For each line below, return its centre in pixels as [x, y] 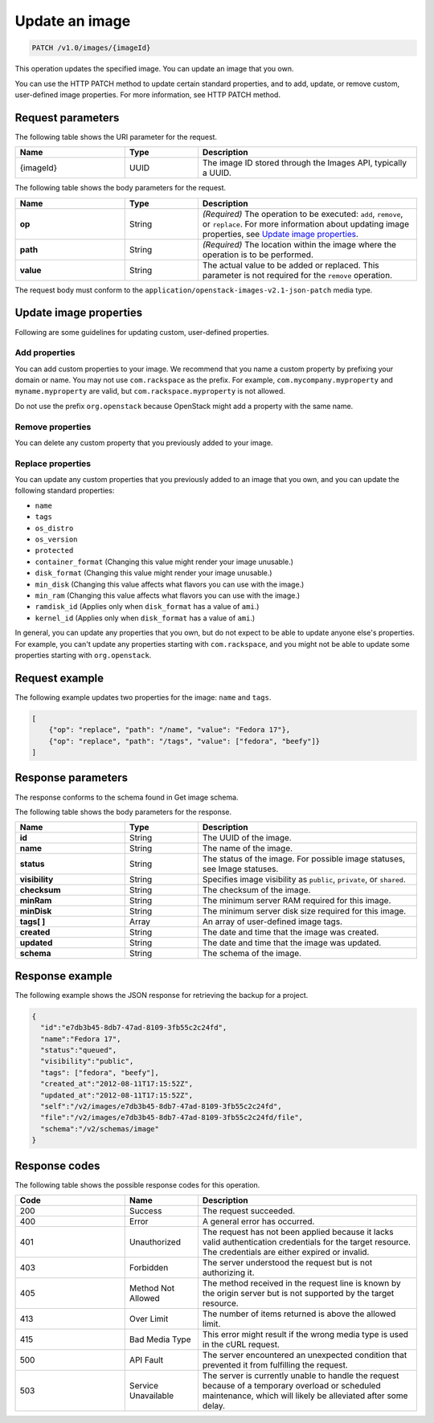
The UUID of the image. [247, 838]
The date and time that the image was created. [291, 932]
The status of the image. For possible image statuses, [304, 859]
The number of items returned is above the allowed [299, 1314]
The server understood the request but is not [287, 1262]
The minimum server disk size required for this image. [304, 911]
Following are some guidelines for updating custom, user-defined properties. [142, 332]
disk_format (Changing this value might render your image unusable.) [154, 573]
